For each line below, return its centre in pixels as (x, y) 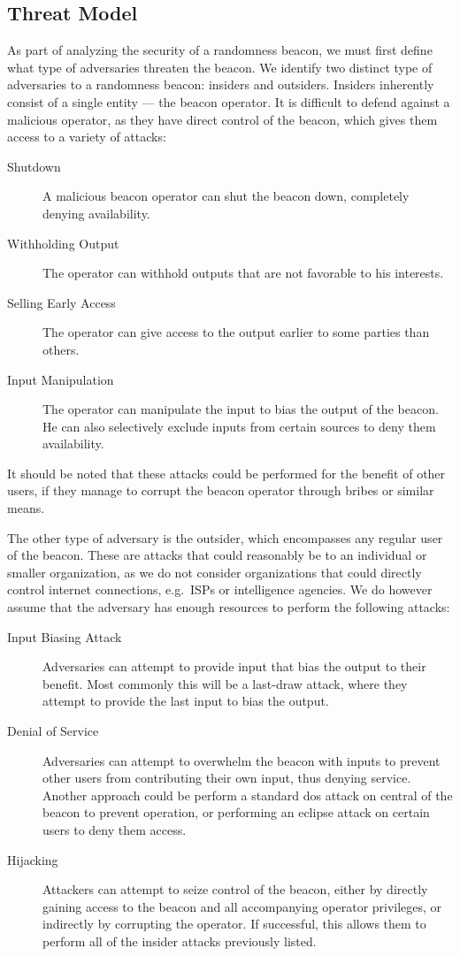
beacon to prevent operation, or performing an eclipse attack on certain (236, 812)
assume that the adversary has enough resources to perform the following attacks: (229, 607)
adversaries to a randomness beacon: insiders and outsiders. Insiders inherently (221, 84)
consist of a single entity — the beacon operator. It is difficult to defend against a (229, 101)
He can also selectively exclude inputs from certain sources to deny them (239, 426)
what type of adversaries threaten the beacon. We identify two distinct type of (220, 67)
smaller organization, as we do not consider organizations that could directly (215, 572)
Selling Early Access (61, 302)
